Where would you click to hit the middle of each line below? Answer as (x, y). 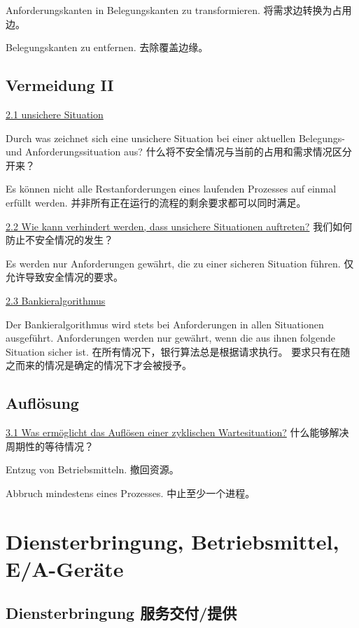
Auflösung (42, 403)
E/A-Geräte (65, 568)
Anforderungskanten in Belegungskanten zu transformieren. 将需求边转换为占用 (179, 10)
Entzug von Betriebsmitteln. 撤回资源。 (92, 469)
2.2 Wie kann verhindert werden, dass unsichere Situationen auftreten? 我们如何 (179, 226)
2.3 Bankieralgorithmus (56, 300)
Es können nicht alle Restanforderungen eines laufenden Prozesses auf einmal (171, 189)
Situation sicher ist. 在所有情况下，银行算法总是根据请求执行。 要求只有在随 (178, 351)
